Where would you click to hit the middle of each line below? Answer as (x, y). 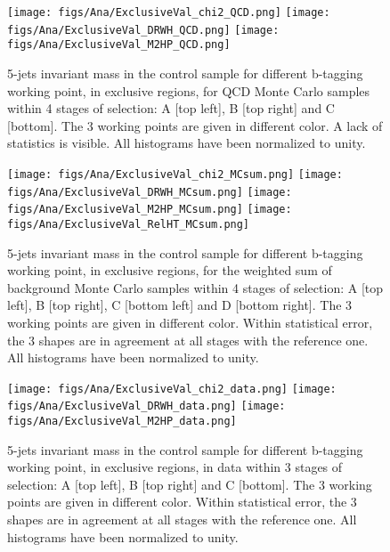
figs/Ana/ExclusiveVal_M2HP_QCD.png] (119, 45)
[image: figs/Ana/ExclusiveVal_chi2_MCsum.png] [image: (175, 174)
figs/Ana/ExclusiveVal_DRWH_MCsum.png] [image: (150, 192)
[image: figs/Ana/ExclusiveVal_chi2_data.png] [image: (172, 389)
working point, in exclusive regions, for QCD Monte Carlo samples (189, 90)
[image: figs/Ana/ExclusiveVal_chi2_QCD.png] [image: (169, 12)
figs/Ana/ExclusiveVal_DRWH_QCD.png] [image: (143, 30)
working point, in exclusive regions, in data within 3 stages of (175, 467)
